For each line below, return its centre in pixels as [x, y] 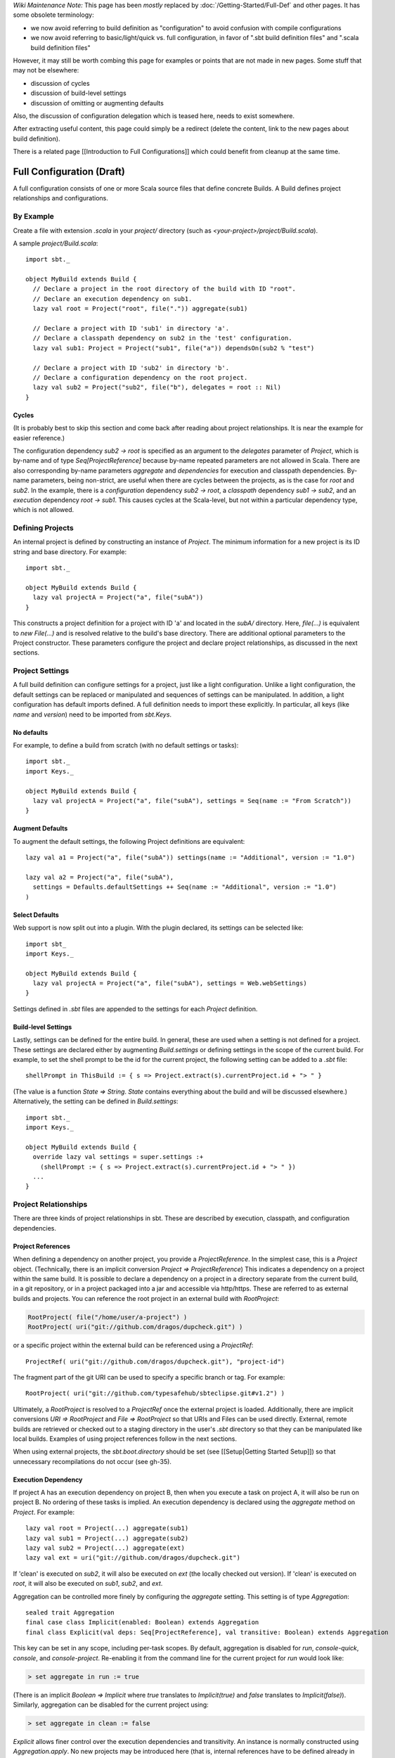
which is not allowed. [43, 510]
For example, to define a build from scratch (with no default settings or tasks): [126, 745]
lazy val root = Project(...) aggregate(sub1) [107, 1528]
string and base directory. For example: [70, 551]
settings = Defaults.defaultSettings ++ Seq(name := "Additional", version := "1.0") [185, 887]
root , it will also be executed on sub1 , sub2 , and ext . [88, 1584]
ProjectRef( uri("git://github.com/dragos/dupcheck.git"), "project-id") [155, 1361]
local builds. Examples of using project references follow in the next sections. [125, 1439]
